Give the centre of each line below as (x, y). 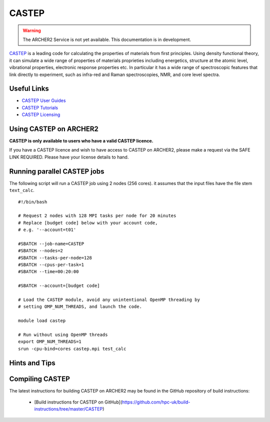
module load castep (42, 321)
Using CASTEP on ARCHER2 (54, 129)
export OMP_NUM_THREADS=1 (50, 342)
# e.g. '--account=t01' (47, 230)
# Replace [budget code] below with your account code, (88, 223)
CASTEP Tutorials (40, 107)
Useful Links (29, 89)
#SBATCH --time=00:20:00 (48, 272)
